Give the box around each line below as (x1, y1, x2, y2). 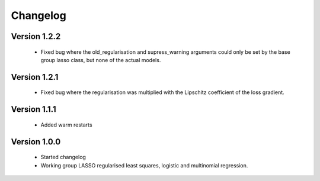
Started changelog (40, 154, 86, 161)
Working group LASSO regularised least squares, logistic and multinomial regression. (40, 161, 248, 169)
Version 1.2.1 (11, 72, 59, 82)
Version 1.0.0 (11, 137, 61, 147)
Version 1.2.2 (11, 31, 61, 41)
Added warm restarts (40, 121, 92, 128)
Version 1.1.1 (11, 104, 56, 115)
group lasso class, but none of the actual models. (40, 56, 161, 63)
